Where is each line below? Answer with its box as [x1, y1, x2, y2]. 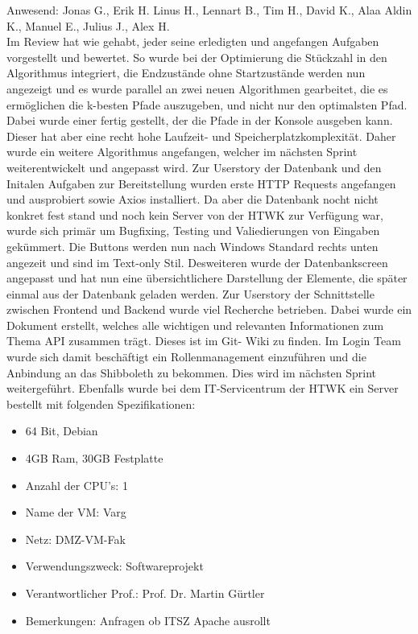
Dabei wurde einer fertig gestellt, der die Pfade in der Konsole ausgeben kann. [6, 112, 393, 129]
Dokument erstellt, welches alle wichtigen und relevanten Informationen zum [6, 316, 384, 333]
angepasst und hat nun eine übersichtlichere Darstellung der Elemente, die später [6, 270, 408, 286]
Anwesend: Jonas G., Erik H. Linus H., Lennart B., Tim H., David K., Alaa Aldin [6, 2, 412, 18]
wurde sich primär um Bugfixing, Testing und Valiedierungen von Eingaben [6, 222, 380, 239]
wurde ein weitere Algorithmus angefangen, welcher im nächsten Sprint [6, 143, 358, 160]
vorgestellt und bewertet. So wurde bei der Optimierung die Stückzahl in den [6, 48, 387, 65]
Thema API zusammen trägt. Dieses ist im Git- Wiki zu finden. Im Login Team [6, 332, 401, 349]
